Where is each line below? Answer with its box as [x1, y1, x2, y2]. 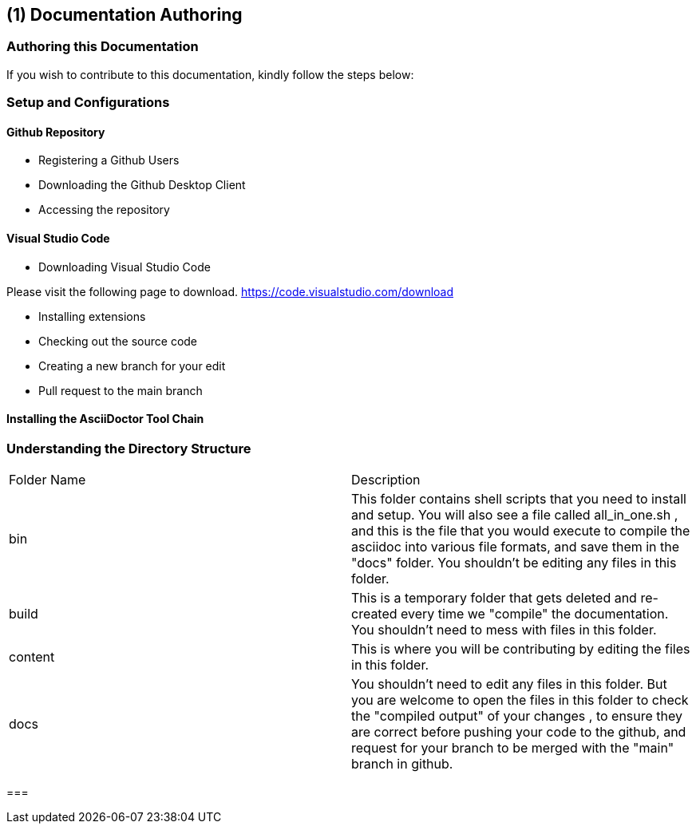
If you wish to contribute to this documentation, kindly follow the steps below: [6, 67, 414, 81]
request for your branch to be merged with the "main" [351, 740, 674, 757]
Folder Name [9, 472, 86, 488]
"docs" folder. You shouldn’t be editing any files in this [351, 555, 677, 571]
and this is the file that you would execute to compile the [351, 523, 690, 539]
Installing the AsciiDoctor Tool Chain [6, 412, 204, 426]
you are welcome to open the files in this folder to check [351, 692, 689, 709]
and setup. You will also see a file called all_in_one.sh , [351, 507, 678, 524]
